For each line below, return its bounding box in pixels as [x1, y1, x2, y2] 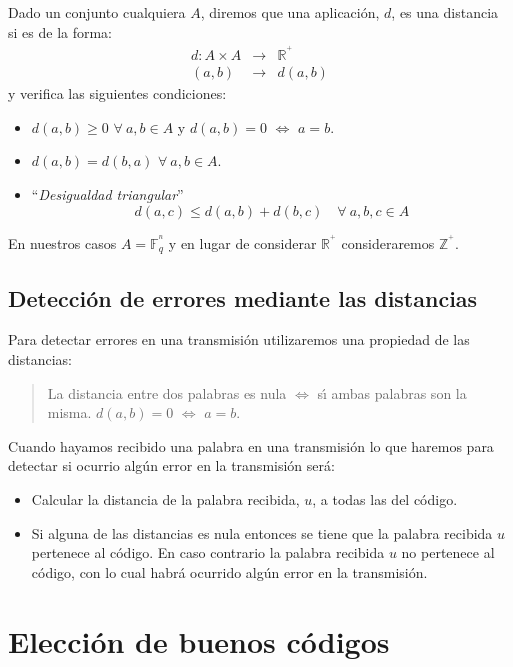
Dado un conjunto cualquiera [8, 2, 186, 22]
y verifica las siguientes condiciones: [8, 83, 227, 104]
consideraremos [341, 232, 435, 253]
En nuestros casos [8, 232, 117, 253]
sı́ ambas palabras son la [317, 382, 467, 403]
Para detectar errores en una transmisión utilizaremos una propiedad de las [8, 329, 470, 350]
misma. [47, 402, 92, 423]
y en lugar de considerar [168, 232, 317, 253]
